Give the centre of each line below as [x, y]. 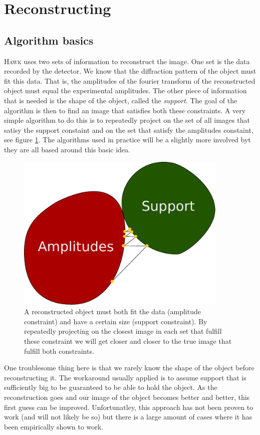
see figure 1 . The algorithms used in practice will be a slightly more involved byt [127, 140]
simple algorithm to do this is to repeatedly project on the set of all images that [127, 120]
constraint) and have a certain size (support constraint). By [116, 321]
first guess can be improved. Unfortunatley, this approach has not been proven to [129, 407]
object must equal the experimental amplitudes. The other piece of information [125, 90]
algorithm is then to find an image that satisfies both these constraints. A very [125, 110]
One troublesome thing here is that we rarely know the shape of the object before [129, 368]
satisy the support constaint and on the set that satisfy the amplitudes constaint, [129, 130]
